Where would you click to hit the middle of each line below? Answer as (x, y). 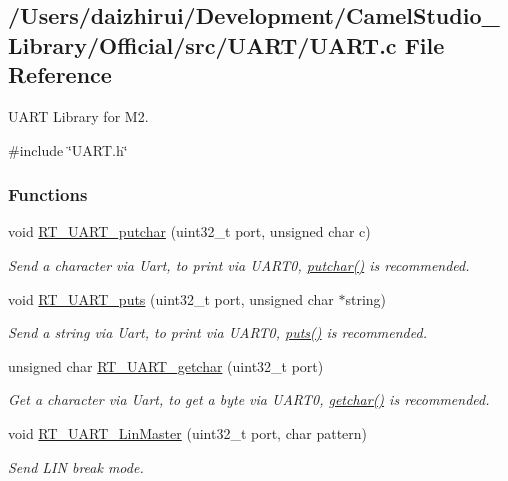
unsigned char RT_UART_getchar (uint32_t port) (166, 365)
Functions (48, 194)
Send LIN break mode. (76, 466)
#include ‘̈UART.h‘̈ (68, 149)
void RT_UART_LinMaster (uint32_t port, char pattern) (188, 432)
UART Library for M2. (78, 115)
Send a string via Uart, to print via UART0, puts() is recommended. (217, 332)
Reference (60, 74)
